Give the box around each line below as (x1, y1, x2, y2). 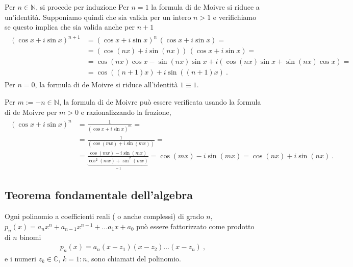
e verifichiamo (213, 11, 257, 22)
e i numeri (5, 253, 36, 264)
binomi (19, 231, 41, 242)
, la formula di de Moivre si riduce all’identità (35, 79, 178, 90)
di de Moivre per (5, 106, 57, 117)
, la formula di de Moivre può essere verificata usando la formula (59, 96, 261, 107)
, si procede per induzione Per (36, 2, 129, 12)
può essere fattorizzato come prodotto (136, 221, 255, 231)
